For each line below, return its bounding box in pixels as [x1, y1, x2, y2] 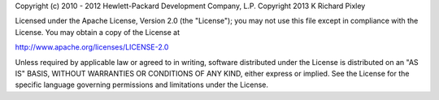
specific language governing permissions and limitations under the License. [15, 80, 268, 89]
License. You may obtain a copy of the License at [15, 27, 180, 37]
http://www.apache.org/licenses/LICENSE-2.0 [15, 42, 169, 52]
